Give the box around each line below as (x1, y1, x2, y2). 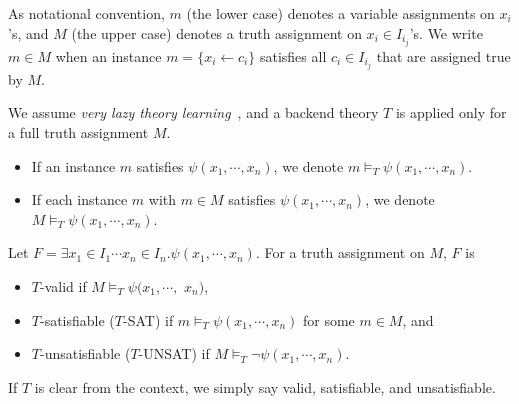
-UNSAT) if (138, 343, 210, 364)
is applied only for (395, 102, 507, 123)
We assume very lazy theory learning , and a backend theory (8, 102, 379, 123)
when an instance (55, 45, 162, 66)
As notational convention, (8, 3, 165, 23)
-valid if (39, 275, 87, 296)
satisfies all (259, 45, 327, 66)
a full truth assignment (8, 121, 149, 142)
